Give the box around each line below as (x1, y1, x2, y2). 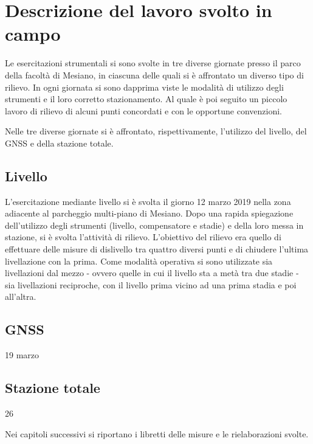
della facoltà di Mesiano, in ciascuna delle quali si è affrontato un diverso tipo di (5, 68, 304, 81)
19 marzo (5, 349, 40, 361)
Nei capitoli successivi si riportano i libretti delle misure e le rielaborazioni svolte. (5, 427, 309, 440)
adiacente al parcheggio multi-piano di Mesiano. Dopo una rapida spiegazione (5, 207, 294, 220)
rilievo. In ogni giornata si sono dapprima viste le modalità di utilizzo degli (5, 80, 284, 93)
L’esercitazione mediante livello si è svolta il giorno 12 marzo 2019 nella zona (5, 195, 291, 207)
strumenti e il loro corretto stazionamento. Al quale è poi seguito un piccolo (5, 92, 287, 105)
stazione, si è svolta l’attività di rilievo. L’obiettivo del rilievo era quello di (5, 231, 281, 243)
